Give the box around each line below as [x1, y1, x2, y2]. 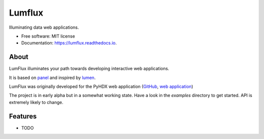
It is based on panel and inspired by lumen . [9, 75, 96, 80]
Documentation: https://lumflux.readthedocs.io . [21, 40, 117, 46]
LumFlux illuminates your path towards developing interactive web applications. [9, 66, 170, 72]
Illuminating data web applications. [9, 24, 79, 30]
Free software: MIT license [21, 33, 75, 39]
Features [9, 112, 37, 120]
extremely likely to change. [9, 99, 64, 105]
